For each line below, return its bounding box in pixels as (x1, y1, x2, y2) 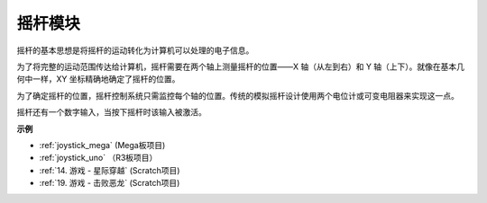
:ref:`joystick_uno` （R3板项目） (39, 153, 158, 163)
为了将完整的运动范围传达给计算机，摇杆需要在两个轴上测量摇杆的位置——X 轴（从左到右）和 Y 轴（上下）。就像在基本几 (16, 61, 464, 72)
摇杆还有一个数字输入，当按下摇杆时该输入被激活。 (16, 107, 207, 118)
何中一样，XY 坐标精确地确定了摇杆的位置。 (16, 74, 180, 84)
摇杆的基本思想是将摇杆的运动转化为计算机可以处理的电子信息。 (16, 45, 254, 56)
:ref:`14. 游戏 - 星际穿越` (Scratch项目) (39, 164, 180, 175)
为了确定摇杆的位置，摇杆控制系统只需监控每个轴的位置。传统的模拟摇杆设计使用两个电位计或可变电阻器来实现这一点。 (16, 90, 459, 101)
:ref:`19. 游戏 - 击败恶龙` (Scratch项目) (39, 178, 180, 189)
